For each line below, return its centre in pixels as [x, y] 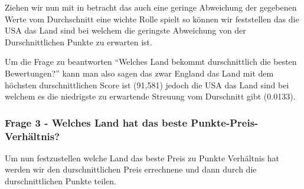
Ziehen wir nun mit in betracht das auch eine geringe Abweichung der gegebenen [151, 7]
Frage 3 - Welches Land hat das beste [96, 122]
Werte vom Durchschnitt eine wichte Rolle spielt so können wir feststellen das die [152, 19]
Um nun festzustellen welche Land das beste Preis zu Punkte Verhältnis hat [142, 157]
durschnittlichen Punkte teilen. [61, 181]
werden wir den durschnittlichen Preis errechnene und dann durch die [131, 169]
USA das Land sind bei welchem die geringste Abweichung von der [125, 30]
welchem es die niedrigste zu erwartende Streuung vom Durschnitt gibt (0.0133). [150, 96]
